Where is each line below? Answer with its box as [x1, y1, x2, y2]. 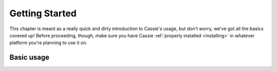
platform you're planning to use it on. [9, 40, 88, 46]
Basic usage [9, 53, 50, 62]
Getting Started [9, 8, 77, 19]
